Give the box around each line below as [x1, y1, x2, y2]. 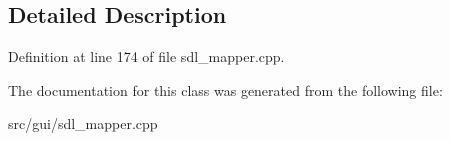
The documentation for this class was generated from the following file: [8, 79, 443, 100]
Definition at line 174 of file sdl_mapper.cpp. [8, 46, 285, 67]
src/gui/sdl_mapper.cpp [8, 113, 158, 134]
